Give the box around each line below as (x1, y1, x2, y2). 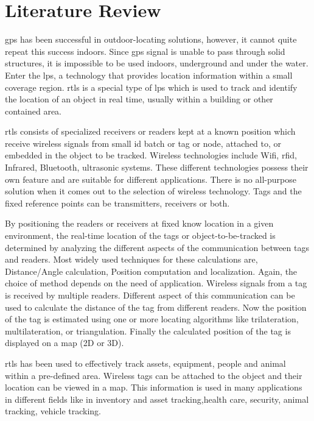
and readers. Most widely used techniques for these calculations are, (5, 253, 258, 266)
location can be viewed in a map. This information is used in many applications (5, 381, 302, 394)
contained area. (5, 104, 61, 117)
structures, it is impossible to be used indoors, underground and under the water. (5, 57, 309, 69)
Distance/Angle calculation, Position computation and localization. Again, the (5, 264, 298, 277)
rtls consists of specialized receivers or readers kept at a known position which (5, 125, 296, 138)
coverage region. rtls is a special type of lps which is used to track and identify (5, 80, 298, 93)
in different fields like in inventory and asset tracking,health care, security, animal (5, 392, 309, 405)
